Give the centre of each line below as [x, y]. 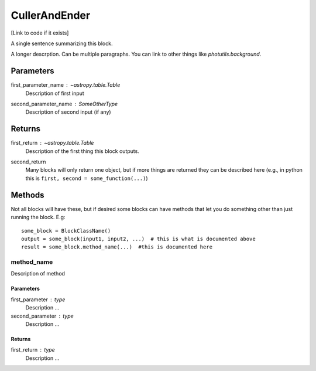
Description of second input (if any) [68, 112]
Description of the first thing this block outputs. [83, 151]
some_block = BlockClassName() [66, 231]
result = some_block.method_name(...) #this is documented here [117, 247]
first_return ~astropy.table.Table [52, 143]
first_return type [33, 350]
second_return [28, 162]
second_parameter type [42, 316]
